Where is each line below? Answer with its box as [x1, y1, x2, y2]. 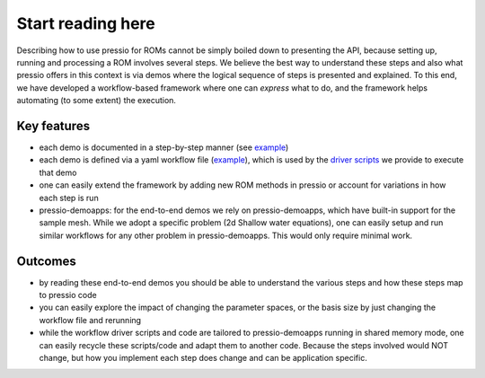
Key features [16, 118, 90, 134]
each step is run [39, 192, 99, 203]
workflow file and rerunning [39, 314, 142, 325]
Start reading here [16, 13, 156, 33]
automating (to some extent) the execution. [16, 95, 177, 106]
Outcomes [16, 253, 76, 268]
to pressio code [39, 290, 98, 301]
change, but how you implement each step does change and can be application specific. [39, 353, 367, 363]
